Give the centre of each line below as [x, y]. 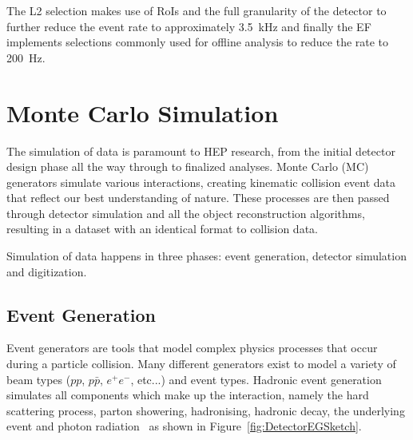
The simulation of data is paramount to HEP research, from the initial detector [201, 151]
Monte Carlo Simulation [143, 112]
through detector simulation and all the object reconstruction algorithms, [186, 213]
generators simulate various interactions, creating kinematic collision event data [201, 182]
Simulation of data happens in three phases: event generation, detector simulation [206, 256]
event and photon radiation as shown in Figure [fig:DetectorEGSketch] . [184, 426]
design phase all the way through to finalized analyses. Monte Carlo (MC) [188, 166]
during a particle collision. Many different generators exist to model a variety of [201, 364]
